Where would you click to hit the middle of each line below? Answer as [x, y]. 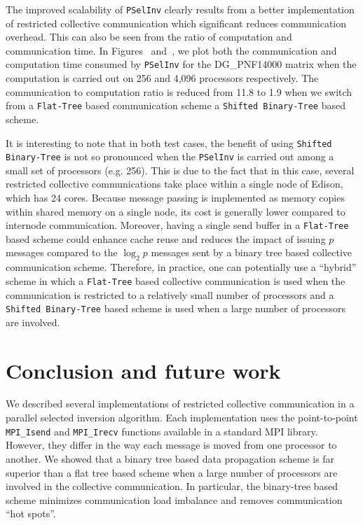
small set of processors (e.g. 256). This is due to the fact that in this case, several [180, 170]
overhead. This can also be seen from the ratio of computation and [149, 37]
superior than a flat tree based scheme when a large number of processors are [172, 472]
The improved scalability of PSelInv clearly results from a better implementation [180, 9]
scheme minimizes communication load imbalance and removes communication [174, 499]
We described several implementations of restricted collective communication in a [180, 404]
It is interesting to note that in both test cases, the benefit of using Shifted [169, 142]
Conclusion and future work [143, 370]
